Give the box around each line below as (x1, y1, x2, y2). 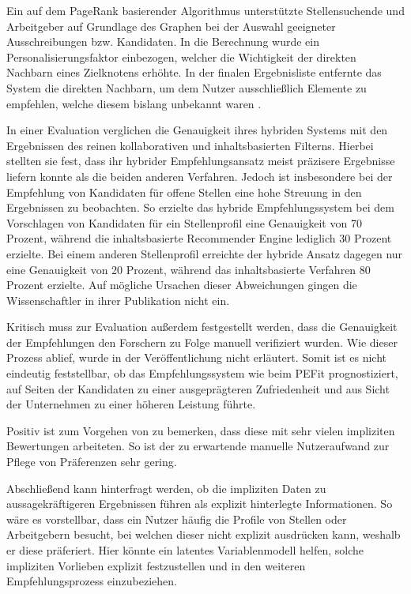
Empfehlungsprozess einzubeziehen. (6, 573, 177, 589)
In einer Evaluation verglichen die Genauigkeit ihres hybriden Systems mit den (6, 122, 388, 138)
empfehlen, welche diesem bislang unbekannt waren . (6, 95, 262, 111)
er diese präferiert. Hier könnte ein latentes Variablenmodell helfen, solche (6, 542, 364, 558)
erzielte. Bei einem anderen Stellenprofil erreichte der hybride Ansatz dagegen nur (6, 245, 403, 261)
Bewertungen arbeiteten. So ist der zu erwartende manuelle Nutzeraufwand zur (6, 438, 390, 454)
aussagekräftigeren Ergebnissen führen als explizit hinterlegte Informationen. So (6, 495, 393, 512)
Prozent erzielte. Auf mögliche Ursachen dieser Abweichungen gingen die (6, 276, 357, 293)
